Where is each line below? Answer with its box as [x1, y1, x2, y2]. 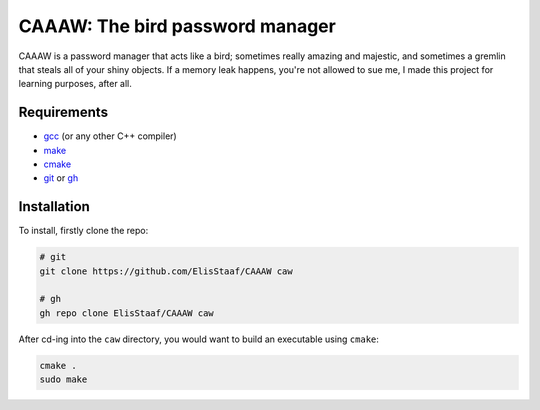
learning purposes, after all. [18, 78, 132, 90]
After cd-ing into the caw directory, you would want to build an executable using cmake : [18, 333, 380, 345]
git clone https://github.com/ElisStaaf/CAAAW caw [39, 265, 294, 277]
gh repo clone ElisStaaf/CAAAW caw [39, 307, 214, 319]
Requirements [18, 104, 109, 121]
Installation [18, 198, 90, 215]
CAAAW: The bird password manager [18, 15, 337, 37]
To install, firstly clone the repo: [18, 225, 149, 237]
